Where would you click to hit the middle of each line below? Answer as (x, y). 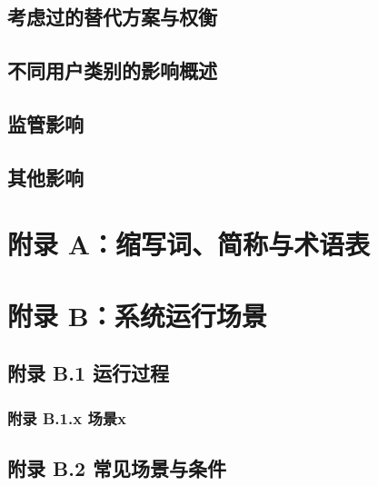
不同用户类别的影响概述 (112, 70)
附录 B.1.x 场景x (67, 417)
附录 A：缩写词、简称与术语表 (189, 244)
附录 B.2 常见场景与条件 (117, 467)
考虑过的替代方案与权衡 (112, 17)
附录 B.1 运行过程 (89, 373)
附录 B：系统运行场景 (137, 315)
